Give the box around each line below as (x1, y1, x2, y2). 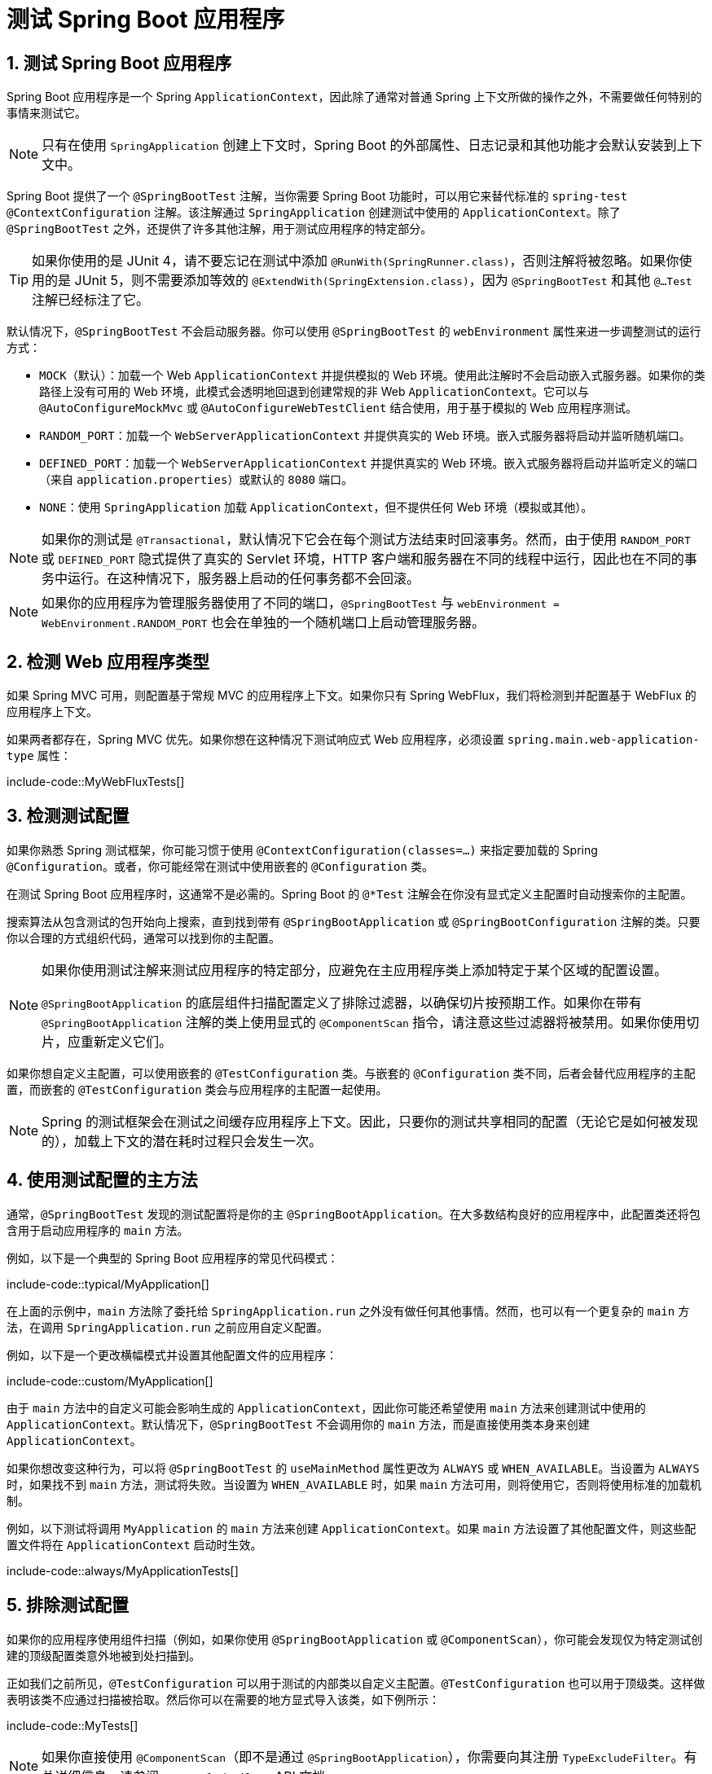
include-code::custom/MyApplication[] (7, 1373, 213, 1388)
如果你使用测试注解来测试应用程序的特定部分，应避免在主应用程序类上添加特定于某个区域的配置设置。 (42, 961, 668, 978)
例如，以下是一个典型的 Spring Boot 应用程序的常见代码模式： (7, 1250, 339, 1265)
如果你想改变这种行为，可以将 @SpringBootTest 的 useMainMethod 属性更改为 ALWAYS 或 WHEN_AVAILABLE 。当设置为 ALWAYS (7, 1460, 700, 1475)
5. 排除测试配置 (7, 1595, 129, 1616)
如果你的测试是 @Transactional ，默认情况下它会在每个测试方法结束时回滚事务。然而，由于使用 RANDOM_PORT (42, 531, 691, 548)
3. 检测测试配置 (7, 806, 130, 827)
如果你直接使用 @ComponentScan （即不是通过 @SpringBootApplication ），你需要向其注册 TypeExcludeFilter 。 (42, 1748, 684, 1765)
